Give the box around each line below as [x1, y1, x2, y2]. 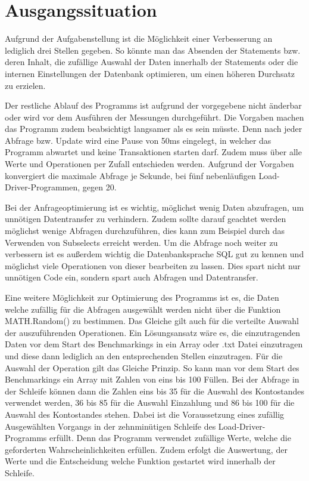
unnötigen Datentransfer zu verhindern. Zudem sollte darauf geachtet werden [5, 212, 286, 225]
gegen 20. [82, 181, 117, 193]
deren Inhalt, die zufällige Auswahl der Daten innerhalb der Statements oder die [5, 55, 298, 68]
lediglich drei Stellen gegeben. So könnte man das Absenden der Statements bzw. [5, 44, 301, 56]
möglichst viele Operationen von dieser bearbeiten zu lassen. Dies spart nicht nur [5, 259, 301, 272]
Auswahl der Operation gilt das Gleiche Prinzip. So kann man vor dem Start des [5, 361, 299, 374]
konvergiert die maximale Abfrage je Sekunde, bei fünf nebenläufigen [5, 169, 256, 181]
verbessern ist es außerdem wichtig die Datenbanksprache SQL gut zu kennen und [5, 248, 304, 260]
